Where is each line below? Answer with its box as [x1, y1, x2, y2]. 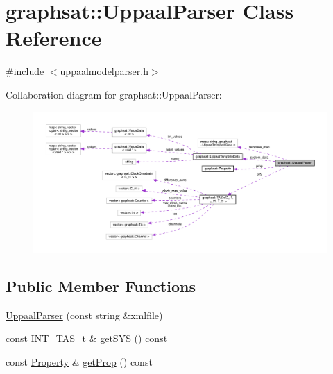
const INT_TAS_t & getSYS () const [6, 331, 168, 346]
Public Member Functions [6, 275, 196, 296]
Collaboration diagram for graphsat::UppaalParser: [6, 87, 222, 101]
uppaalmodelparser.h [60, 64, 148, 78]
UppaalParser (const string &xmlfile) [6, 307, 163, 322]
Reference [6, 24, 102, 52]
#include [6, 64, 44, 78]
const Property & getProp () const [6, 354, 153, 368]
